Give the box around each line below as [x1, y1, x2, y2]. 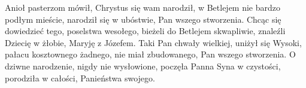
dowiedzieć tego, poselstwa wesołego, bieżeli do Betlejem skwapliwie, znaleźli [5, 25, 286, 37]
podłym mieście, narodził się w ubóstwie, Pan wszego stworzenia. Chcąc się [5, 13, 281, 25]
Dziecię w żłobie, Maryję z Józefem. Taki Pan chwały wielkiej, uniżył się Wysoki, [5, 36, 302, 48]
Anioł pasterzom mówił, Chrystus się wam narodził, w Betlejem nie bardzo [5, 1, 280, 13]
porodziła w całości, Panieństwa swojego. [5, 71, 155, 84]
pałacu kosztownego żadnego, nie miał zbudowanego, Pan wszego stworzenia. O [5, 48, 296, 60]
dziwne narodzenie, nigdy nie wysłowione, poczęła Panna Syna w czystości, [5, 59, 281, 72]
